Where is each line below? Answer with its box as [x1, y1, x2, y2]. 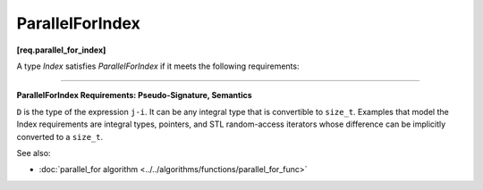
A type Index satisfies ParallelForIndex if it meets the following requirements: [16, 61, 300, 71]
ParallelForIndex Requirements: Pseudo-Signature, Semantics [16, 90, 252, 101]
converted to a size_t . [16, 131, 104, 142]
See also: [16, 147, 51, 158]
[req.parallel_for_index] [16, 45, 106, 55]
